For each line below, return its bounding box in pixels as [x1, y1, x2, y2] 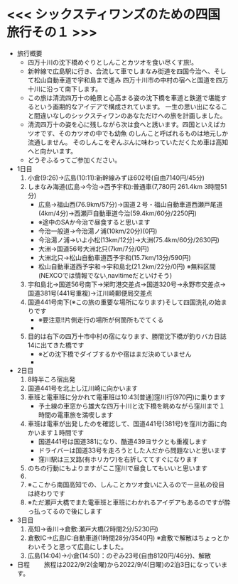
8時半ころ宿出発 [27, 374, 76, 384]
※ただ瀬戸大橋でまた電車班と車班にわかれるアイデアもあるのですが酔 [27, 498, 231, 507]
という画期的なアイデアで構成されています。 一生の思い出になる [33, 102, 222, 111]
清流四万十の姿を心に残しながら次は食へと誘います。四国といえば [27, 120, 220, 129]
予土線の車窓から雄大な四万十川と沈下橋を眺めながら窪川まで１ [38, 401, 225, 410]
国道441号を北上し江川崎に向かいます [27, 384, 139, 392]
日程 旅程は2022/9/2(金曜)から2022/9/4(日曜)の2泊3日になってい [16, 560, 222, 568]
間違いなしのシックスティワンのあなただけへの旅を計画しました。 [33, 111, 227, 119]
